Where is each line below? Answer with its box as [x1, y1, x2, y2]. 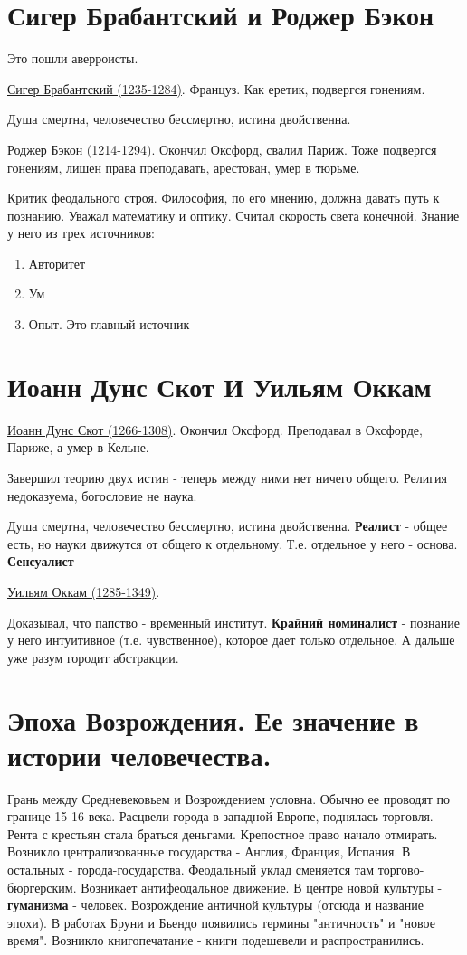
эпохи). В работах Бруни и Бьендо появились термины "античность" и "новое [7, 912, 435, 931]
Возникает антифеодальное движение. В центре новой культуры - [81, 877, 443, 896]
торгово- [377, 860, 424, 878]
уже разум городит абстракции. [7, 648, 179, 667]
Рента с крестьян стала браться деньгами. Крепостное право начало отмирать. [7, 824, 438, 843]
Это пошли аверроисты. [7, 49, 138, 68]
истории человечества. [7, 736, 272, 773]
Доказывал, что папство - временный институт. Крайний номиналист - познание [7, 612, 461, 631]
